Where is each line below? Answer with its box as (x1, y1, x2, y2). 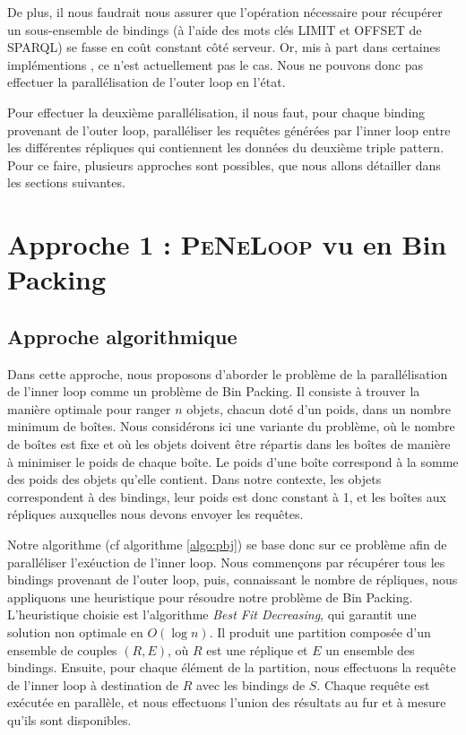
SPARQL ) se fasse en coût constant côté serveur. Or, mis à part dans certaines (7, 38, 441, 56)
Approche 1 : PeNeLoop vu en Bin (7, 226, 447, 263)
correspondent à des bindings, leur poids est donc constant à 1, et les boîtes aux (7, 487, 446, 506)
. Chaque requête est (316, 675, 430, 694)
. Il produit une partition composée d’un (209, 623, 431, 642)
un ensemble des (325, 640, 415, 659)
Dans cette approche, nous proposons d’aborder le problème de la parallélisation (7, 364, 448, 383)
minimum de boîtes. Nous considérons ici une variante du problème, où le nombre (7, 417, 455, 436)
